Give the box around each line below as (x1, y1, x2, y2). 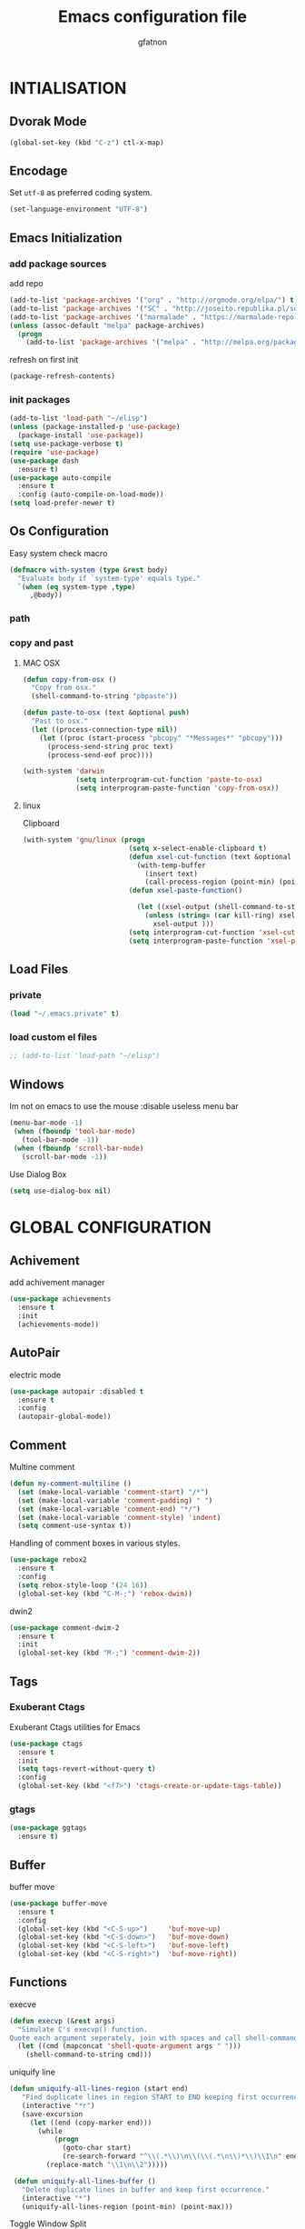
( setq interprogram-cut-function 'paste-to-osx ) (75, 775, 263, 785)
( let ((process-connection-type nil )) (31, 725, 178, 734)
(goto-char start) (62, 2144, 132, 2153)
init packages (9, 394, 71, 406)
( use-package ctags (9, 1739, 84, 1748)
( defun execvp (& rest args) (9, 2016, 116, 2025)
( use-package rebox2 (9, 1555, 88, 1564)
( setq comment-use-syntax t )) (17, 1521, 132, 1531)
